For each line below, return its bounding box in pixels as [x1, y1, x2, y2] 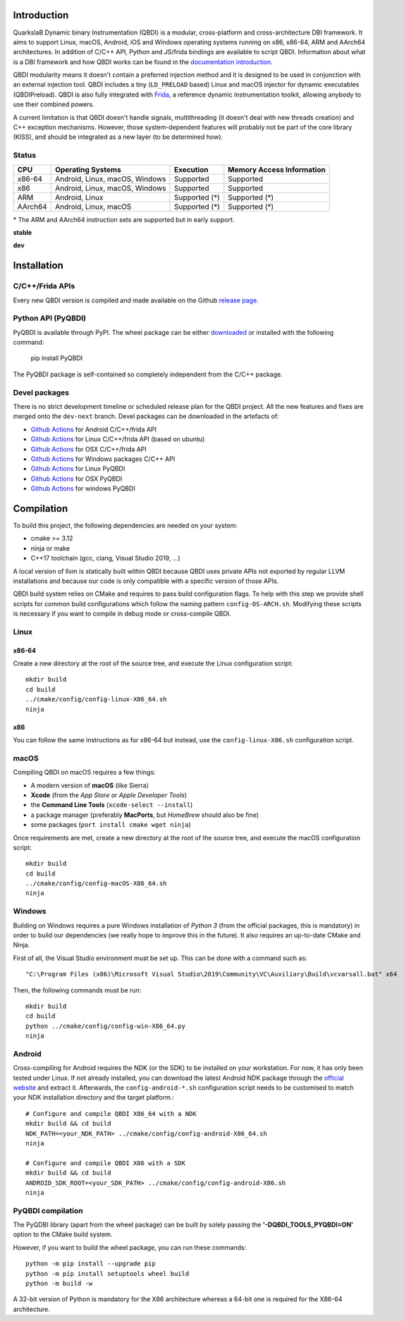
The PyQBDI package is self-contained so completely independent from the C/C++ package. [13, 370, 283, 379]
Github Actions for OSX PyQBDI [30, 474, 123, 483]
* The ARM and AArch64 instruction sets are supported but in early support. [13, 215, 235, 223]
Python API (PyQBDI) [13, 314, 87, 324]
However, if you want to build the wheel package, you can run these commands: [13, 1243, 247, 1251]
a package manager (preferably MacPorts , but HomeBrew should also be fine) [30, 811, 259, 819]
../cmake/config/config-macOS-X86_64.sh [25, 880, 167, 887]
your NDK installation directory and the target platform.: [13, 1093, 175, 1102]
